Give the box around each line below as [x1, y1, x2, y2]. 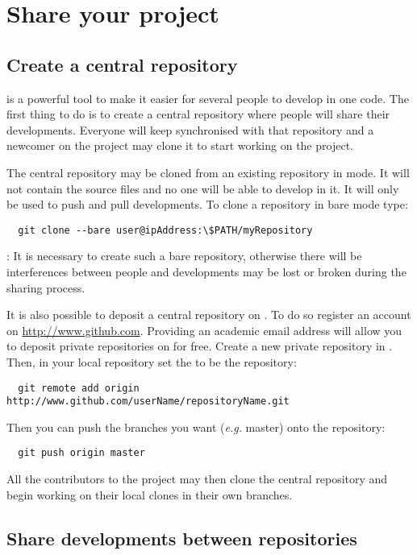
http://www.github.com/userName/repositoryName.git [6, 396, 290, 408]
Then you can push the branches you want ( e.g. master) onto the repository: [6, 418, 386, 435]
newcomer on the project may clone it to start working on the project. [6, 137, 353, 154]
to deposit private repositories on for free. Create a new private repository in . [6, 338, 393, 354]
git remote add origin [18, 382, 140, 394]
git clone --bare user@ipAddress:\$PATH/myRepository [18, 224, 313, 236]
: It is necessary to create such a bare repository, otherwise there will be [6, 247, 362, 264]
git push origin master [18, 447, 145, 459]
